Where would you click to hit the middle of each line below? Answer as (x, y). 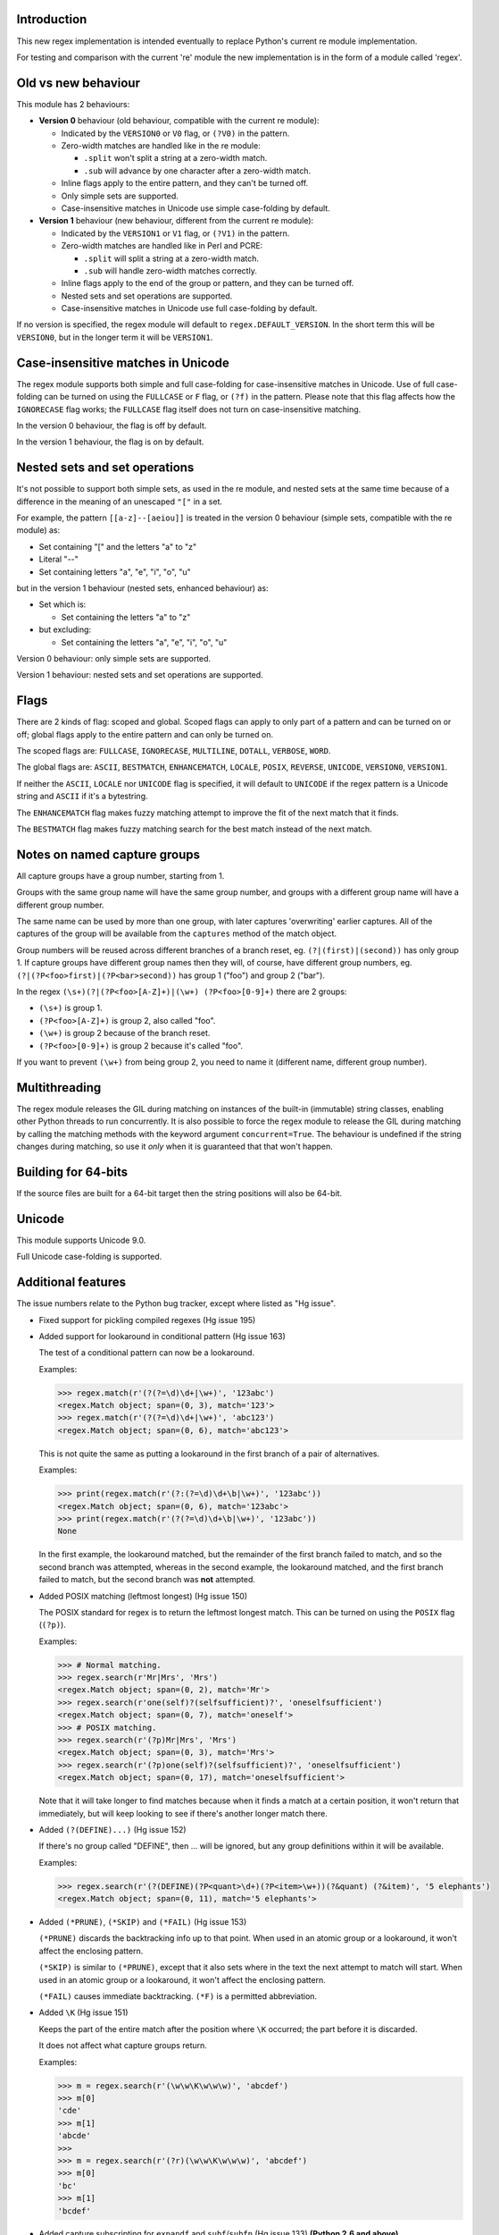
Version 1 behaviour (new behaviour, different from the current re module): (176, 221)
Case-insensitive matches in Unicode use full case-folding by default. (189, 308)
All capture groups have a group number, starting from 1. (121, 875)
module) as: (38, 530)
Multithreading (59, 1088)
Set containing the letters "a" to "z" (126, 617)
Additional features (71, 1282)
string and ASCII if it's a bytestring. (82, 797)
